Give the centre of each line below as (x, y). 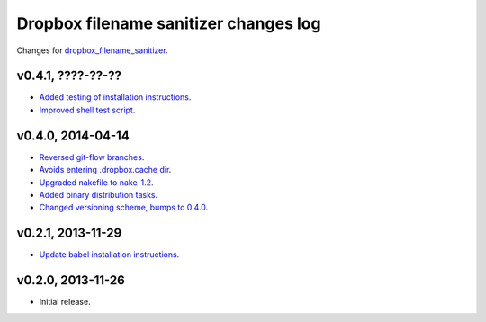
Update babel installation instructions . (109, 255)
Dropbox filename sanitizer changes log (169, 23)
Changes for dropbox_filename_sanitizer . (92, 50)
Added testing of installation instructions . (115, 97)
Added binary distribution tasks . (99, 194)
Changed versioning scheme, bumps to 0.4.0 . (124, 208)
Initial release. (65, 302)
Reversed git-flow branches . (92, 157)
